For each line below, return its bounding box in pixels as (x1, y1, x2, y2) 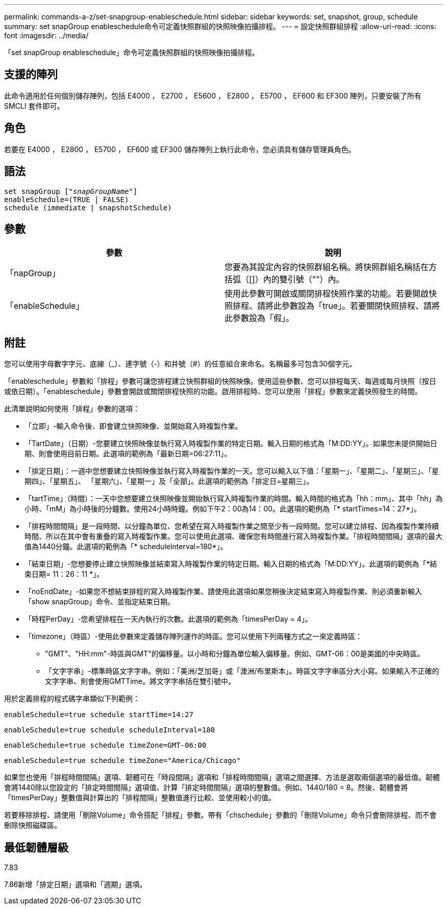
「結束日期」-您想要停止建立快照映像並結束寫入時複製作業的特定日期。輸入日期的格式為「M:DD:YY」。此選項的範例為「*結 (24, 559, 437, 569)
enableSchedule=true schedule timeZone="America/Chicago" (4, 756, 241, 765)
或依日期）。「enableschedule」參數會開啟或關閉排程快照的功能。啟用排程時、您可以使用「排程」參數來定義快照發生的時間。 (4, 387, 422, 396)
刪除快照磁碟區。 (4, 821, 61, 830)
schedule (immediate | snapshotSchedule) (4, 203, 172, 212)
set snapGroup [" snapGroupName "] (4, 187, 138, 195)
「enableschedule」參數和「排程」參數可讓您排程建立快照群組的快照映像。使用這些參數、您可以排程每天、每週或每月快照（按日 (4, 377, 436, 386)
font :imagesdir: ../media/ (4, 31, 89, 40)
